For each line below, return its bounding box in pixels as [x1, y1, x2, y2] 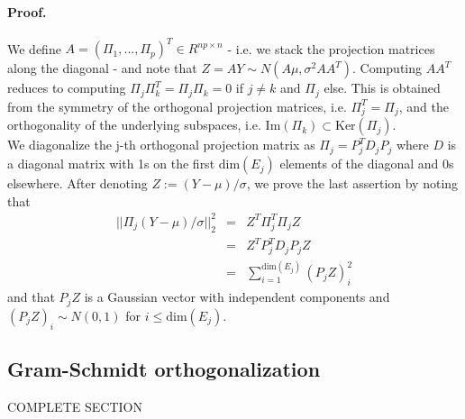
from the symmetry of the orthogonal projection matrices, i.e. [7, 96, 347, 115]
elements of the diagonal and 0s [279, 154, 454, 173]
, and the [398, 96, 449, 115]
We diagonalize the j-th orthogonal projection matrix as [7, 135, 315, 154]
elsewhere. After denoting [7, 174, 148, 193]
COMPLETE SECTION [7, 396, 142, 415]
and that [7, 287, 55, 306]
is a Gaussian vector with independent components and [84, 287, 390, 306]
